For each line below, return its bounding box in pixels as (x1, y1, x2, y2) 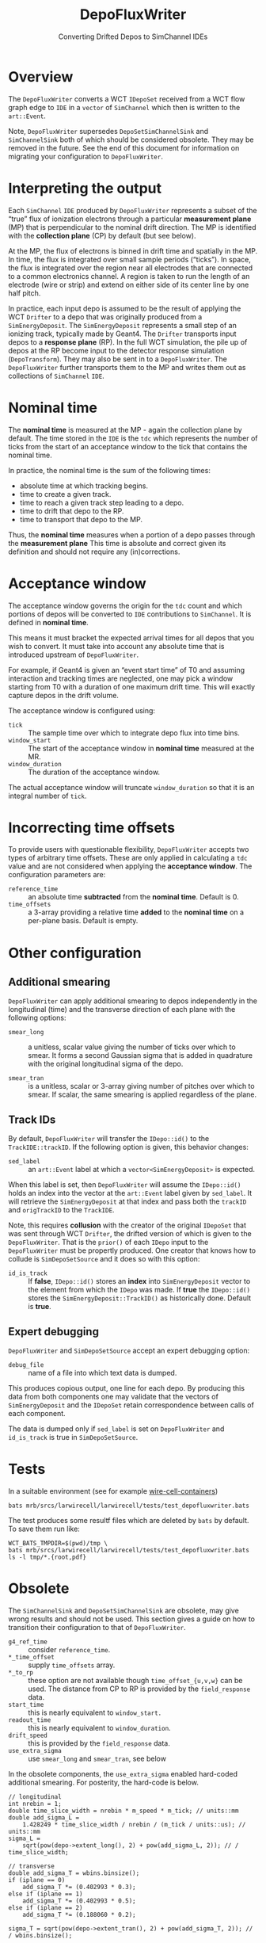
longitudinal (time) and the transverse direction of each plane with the (8, 1005, 236, 1014)
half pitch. (8, 288, 41, 298)
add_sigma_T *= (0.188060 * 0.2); (22, 1911, 136, 1918)
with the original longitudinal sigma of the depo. (28, 1059, 184, 1069)
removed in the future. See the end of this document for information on (8, 143, 240, 152)
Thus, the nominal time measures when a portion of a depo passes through (8, 529, 256, 540)
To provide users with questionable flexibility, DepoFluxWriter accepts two (8, 845, 249, 854)
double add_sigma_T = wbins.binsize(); (8, 1869, 140, 1877)
